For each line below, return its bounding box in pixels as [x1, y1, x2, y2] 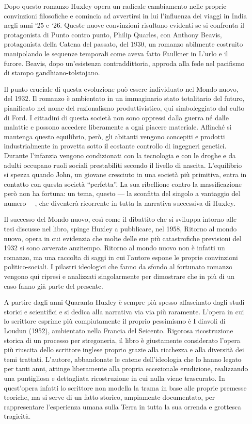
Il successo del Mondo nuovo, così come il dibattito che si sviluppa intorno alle [4, 214, 236, 224]
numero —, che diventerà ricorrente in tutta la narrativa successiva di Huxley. [4, 197, 236, 208]
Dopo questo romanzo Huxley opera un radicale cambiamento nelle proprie [4, 1, 226, 11]
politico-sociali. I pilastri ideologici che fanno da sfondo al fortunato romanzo [4, 261, 233, 272]
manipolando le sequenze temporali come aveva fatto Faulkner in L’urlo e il [4, 48, 228, 58]
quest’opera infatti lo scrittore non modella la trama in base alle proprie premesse [4, 382, 247, 392]
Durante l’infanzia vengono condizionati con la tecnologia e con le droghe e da [4, 150, 236, 160]
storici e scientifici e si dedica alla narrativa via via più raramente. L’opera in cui [4, 306, 244, 316]
